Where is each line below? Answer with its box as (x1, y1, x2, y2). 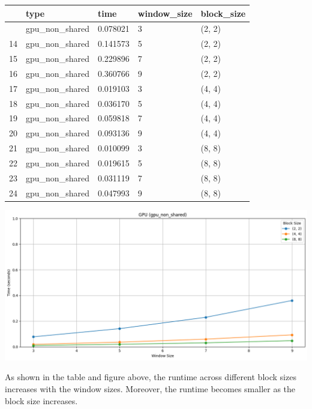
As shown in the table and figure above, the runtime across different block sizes (5, 371, 296, 383)
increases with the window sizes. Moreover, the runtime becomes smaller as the (5, 382, 296, 395)
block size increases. (5, 394, 78, 407)
